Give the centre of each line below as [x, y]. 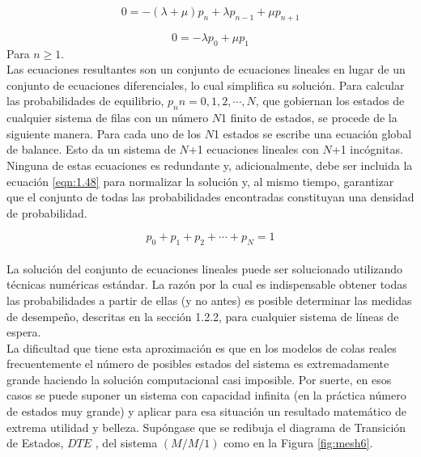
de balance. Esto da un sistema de [91, 149]
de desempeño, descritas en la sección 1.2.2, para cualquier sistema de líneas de [203, 316]
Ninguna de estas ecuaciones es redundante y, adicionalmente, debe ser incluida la [210, 165]
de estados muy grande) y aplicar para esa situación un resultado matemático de [207, 411]
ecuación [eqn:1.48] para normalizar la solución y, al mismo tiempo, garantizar [200, 181]
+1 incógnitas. [367, 149]
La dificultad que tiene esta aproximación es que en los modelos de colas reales [202, 347]
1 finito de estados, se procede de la [309, 118]
